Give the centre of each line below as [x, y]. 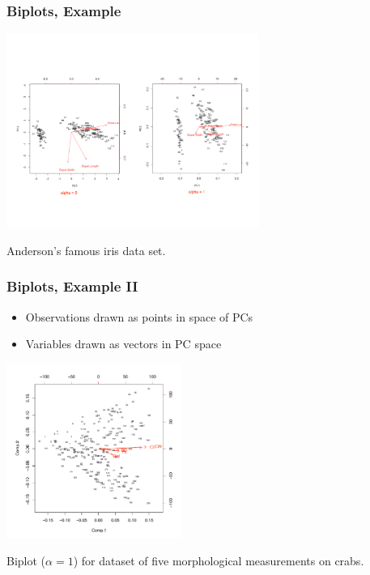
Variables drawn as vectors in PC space [123, 344]
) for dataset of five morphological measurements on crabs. [219, 561]
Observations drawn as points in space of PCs [139, 316]
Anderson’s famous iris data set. [86, 250]
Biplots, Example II [72, 286]
